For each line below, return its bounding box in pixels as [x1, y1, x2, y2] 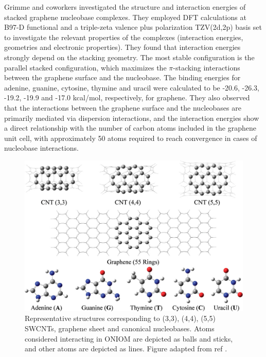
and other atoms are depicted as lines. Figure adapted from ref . [25, 343, 227, 354]
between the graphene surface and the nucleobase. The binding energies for [4, 72, 241, 83]
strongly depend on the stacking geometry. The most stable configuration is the [4, 51, 255, 62]
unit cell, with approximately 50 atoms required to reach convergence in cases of [4, 132, 257, 143]
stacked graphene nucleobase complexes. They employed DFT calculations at [4, 11, 246, 22]
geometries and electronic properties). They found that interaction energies [4, 42, 241, 52]
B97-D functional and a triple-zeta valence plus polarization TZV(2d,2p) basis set [4, 22, 262, 32]
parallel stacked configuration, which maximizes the [4, 62, 167, 73]
